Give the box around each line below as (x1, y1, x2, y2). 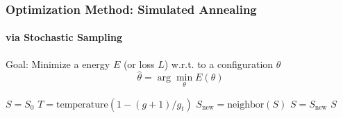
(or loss (123, 56, 155, 71)
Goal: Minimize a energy (6, 56, 110, 71)
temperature (56, 99, 108, 110)
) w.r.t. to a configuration (164, 56, 274, 71)
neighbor (227, 99, 265, 110)
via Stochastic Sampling (6, 30, 122, 44)
